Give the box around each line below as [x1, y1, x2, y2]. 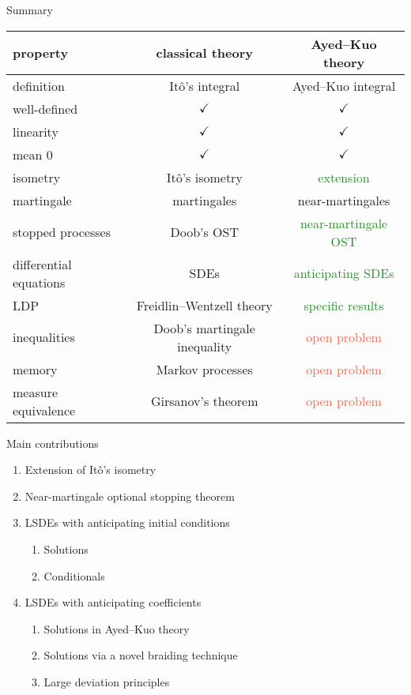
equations [13, 272, 66, 291]
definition [13, 76, 65, 95]
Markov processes [156, 359, 253, 378]
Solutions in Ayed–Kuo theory [43, 620, 190, 637]
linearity [13, 122, 58, 141]
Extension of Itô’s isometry [25, 461, 156, 478]
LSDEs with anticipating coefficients [25, 594, 202, 610]
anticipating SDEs [293, 264, 394, 283]
